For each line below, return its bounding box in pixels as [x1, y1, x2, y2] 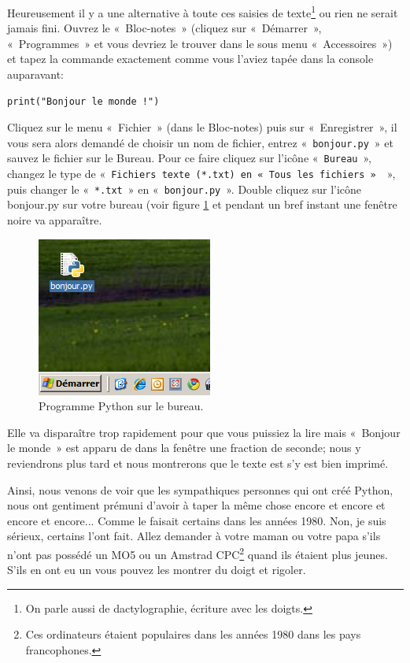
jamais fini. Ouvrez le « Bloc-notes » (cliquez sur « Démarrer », [7, 20, 322, 36]
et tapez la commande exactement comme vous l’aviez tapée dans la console [7, 50, 374, 67]
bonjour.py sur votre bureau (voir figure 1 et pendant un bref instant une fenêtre [7, 196, 397, 213]
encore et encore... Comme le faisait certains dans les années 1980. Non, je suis [7, 512, 386, 528]
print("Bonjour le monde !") [7, 95, 160, 107]
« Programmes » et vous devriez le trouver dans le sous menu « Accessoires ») [7, 35, 393, 51]
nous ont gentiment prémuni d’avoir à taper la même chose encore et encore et [7, 497, 386, 513]
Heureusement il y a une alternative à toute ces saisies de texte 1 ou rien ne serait [7, 2, 398, 20]
